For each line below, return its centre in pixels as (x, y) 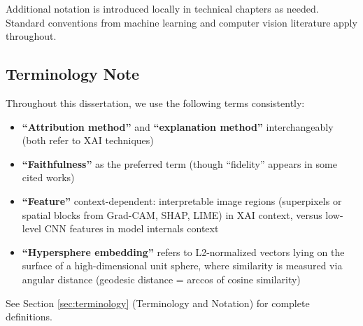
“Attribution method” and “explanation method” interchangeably (178, 126)
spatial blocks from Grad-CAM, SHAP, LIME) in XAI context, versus (172, 214)
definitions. (29, 317)
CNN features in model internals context (131, 228)
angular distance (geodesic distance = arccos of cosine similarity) (161, 279)
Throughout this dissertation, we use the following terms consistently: (155, 102)
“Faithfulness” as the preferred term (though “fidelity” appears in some (179, 163)
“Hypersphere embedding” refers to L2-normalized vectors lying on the (183, 251)
